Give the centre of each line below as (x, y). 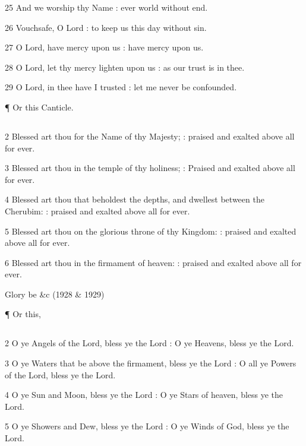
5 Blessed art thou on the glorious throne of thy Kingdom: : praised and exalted (151, 231)
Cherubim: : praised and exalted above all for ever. (97, 211)
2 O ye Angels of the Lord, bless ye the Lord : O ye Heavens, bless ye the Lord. (149, 343)
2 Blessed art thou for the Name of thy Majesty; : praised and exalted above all (150, 136)
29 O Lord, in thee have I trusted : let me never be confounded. (121, 87)
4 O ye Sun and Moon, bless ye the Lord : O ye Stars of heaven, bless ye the (144, 395)
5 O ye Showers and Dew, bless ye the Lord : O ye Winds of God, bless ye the (147, 426)
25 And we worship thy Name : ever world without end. (106, 7)
